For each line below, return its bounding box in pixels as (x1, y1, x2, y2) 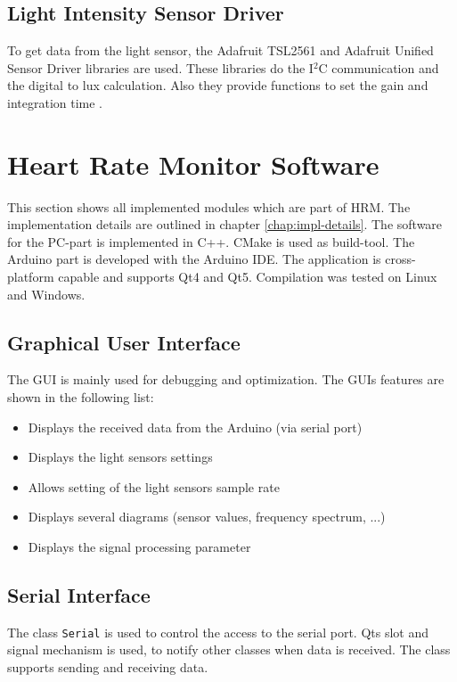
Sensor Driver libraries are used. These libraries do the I (7, 58, 314, 77)
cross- (385, 250, 416, 268)
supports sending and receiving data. (7, 658, 208, 677)
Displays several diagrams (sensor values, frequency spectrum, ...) (28, 507, 386, 526)
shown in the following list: (7, 388, 154, 407)
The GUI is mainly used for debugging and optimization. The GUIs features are (7, 370, 445, 389)
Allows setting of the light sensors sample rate (28, 477, 280, 496)
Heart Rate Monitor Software (7, 145, 379, 182)
